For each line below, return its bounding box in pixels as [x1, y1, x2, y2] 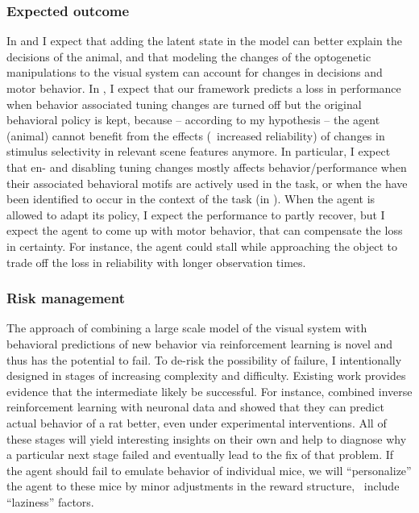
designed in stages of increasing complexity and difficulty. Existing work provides [6, 367, 406, 384]
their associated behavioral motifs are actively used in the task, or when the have [6, 174, 408, 191]
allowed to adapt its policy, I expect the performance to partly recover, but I [6, 206, 385, 223]
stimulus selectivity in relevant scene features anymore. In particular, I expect [6, 143, 391, 160]
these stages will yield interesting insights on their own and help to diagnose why [6, 430, 407, 447]
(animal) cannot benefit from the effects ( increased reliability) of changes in [6, 127, 385, 144]
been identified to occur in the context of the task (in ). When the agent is [6, 190, 375, 207]
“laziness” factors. [6, 493, 94, 510]
